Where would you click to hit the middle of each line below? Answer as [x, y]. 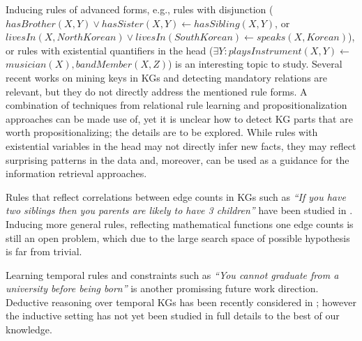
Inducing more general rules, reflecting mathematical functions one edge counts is [180, 223]
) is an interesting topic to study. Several [255, 64]
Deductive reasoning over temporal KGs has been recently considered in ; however [181, 302]
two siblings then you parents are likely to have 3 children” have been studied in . [179, 210]
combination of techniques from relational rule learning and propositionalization [176, 105]
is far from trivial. [44, 251]
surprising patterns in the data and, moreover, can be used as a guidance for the [178, 159]
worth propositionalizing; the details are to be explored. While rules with [162, 132]
